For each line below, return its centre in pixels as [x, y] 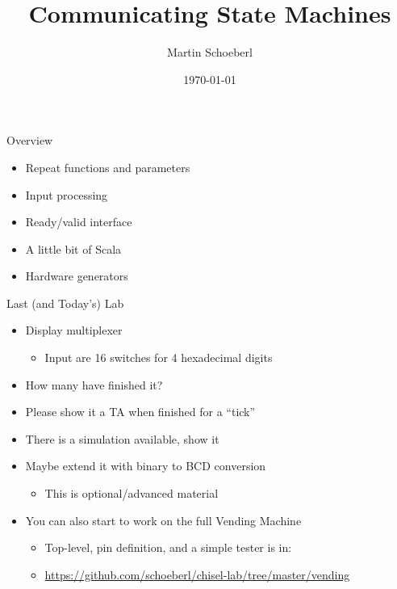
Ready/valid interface [79, 222]
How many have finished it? [94, 384]
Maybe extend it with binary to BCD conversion [146, 466]
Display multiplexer [74, 330]
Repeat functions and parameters [108, 167]
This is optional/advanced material [132, 493]
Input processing [67, 194]
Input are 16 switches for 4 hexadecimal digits [159, 358]
